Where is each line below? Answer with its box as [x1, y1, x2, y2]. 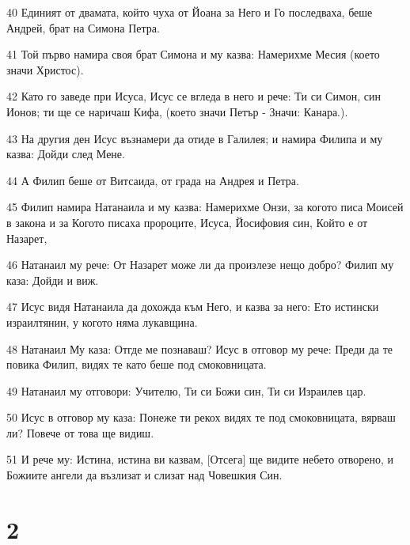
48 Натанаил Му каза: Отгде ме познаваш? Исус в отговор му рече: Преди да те [6, 340, 393, 357]
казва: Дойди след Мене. [6, 146, 125, 162]
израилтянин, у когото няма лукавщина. [6, 313, 198, 330]
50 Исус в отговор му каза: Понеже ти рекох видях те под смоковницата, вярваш [6, 409, 396, 426]
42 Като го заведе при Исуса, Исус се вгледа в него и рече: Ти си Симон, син [6, 88, 382, 104]
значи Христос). [6, 61, 84, 78]
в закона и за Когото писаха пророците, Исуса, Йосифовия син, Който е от [6, 214, 368, 230]
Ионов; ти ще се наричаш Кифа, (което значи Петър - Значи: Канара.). [6, 103, 348, 119]
